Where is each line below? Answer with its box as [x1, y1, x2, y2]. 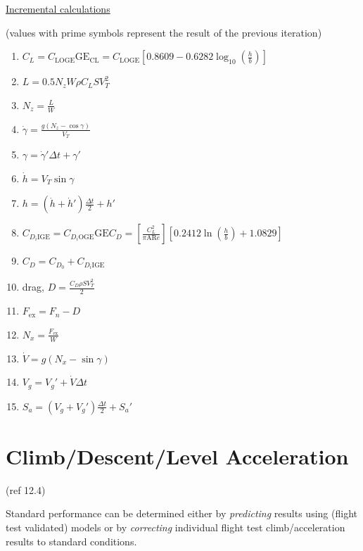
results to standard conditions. [6, 533, 137, 548]
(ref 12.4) [6, 482, 46, 497]
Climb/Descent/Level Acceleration [6, 441, 349, 470]
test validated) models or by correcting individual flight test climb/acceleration [6, 519, 345, 534]
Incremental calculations [6, 1, 110, 15]
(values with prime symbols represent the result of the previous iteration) [6, 25, 322, 39]
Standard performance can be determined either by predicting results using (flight [6, 506, 357, 521]
